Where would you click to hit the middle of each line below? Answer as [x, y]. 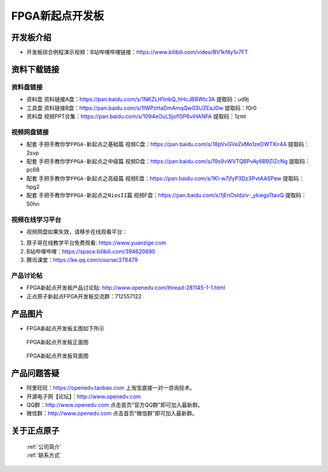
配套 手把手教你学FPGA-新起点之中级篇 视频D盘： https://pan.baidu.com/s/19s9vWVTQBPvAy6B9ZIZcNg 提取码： [169, 161]
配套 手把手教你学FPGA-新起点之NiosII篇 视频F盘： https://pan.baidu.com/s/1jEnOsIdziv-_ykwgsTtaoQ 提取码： [166, 195]
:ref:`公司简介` [44, 446]
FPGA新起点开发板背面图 [57, 356]
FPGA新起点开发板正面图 [57, 342]
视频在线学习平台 [36, 219]
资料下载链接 [35, 69]
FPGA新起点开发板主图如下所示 [65, 328]
